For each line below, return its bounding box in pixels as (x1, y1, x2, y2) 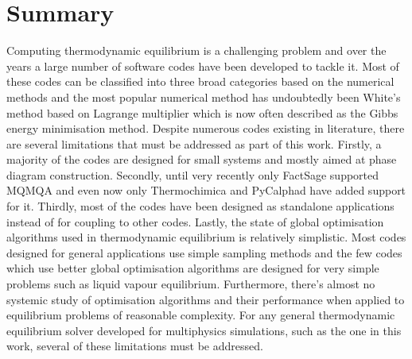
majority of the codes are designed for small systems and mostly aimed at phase (6, 151, 397, 168)
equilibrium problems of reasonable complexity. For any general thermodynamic (6, 307, 395, 323)
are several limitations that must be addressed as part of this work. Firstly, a (6, 135, 382, 152)
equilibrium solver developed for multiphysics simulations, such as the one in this (6, 322, 402, 338)
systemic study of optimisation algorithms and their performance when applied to (6, 291, 405, 307)
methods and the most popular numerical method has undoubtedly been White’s (6, 88, 401, 105)
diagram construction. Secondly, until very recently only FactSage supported (6, 166, 379, 183)
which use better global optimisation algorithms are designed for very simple (6, 260, 379, 276)
